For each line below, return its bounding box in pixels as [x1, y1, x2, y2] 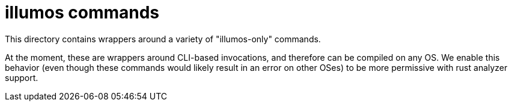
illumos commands [5, 2, 160, 23]
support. [5, 72, 38, 83]
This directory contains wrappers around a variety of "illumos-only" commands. [5, 33, 321, 44]
